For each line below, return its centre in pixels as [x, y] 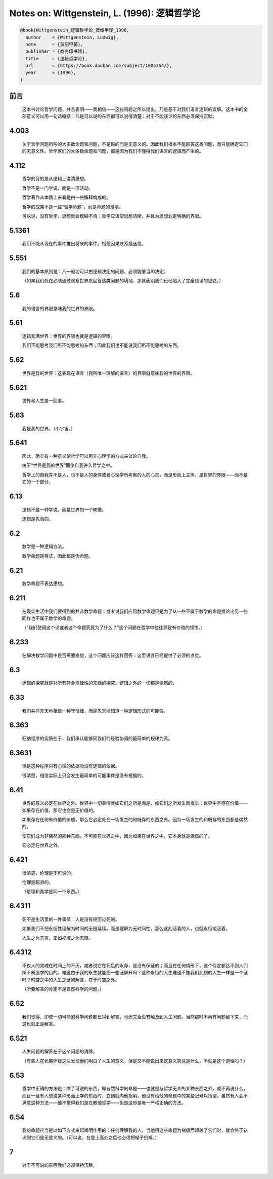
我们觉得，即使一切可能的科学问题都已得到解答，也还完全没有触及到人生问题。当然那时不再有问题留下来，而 [135, 1017]
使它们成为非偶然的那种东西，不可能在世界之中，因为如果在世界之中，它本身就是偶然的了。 [117, 836]
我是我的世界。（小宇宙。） [49, 428]
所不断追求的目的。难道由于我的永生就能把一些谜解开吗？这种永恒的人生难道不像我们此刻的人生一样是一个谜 [135, 973]
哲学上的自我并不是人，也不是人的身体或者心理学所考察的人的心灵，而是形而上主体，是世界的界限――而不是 [135, 474]
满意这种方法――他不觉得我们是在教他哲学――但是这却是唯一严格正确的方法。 [104, 1102]
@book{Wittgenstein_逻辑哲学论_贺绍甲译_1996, [75, 30]
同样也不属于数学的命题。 [49, 618]
